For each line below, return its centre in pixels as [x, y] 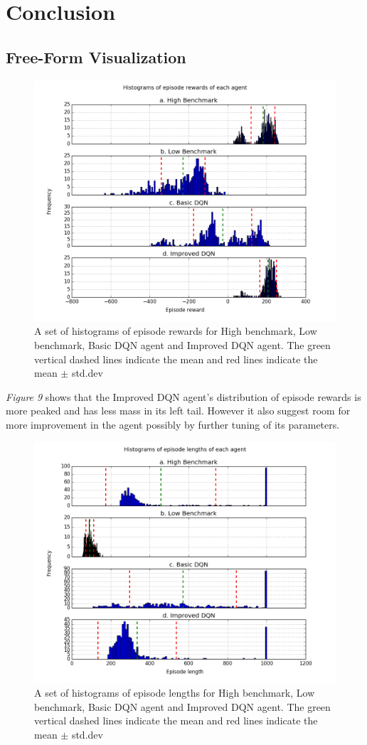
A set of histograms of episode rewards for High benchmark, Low [176, 331]
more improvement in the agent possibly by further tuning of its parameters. [173, 424]
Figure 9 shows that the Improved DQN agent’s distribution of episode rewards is [183, 396]
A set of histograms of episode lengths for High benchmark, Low [175, 693]
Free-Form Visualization [96, 57]
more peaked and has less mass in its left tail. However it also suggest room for [178, 411]
